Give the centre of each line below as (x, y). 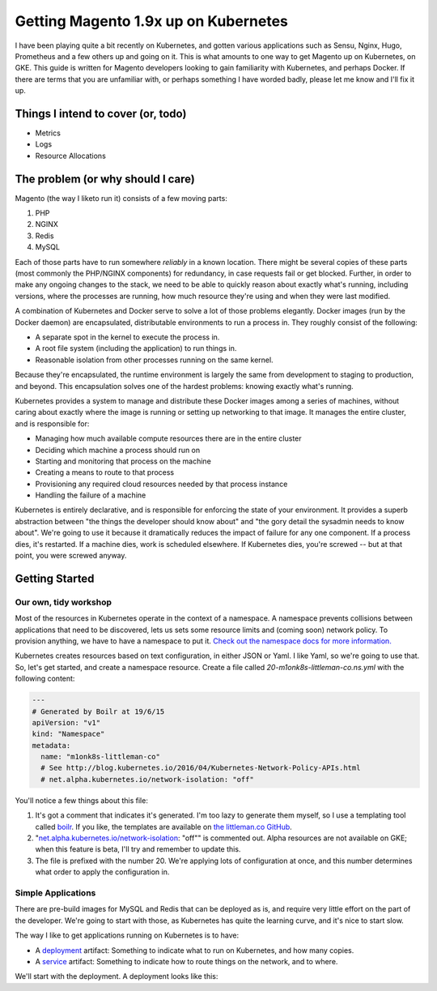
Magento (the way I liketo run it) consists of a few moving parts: (121, 198)
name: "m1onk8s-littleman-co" (101, 757)
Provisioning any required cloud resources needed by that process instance (161, 484)
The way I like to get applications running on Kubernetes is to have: (127, 935)
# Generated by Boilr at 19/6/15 (98, 711)
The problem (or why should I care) (105, 179)
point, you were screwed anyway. (71, 556)
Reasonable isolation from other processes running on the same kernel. (155, 360)
